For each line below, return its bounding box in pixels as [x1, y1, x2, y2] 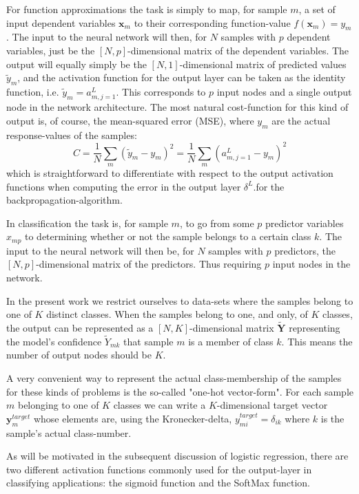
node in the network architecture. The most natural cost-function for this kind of [6, 100, 349, 114]
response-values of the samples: [6, 127, 137, 142]
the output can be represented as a [6, 321, 154, 335]
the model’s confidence [6, 334, 102, 348]
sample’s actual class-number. [6, 425, 132, 440]
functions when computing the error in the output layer [6, 179, 241, 193]
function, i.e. [6, 84, 59, 98]
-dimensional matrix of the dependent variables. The [127, 43, 349, 57]
